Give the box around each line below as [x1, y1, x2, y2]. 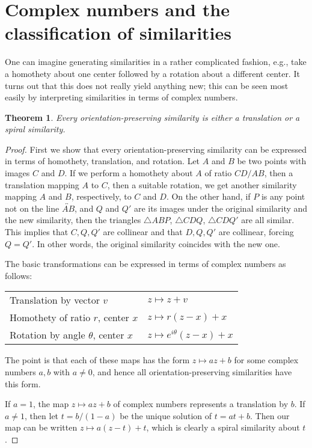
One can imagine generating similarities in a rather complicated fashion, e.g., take [5, 55, 307, 68]
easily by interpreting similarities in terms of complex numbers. [5, 91, 238, 103]
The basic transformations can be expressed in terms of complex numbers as [5, 257, 286, 270]
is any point [261, 190, 305, 203]
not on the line [5, 201, 60, 214]
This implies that [5, 226, 69, 238]
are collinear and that [103, 226, 183, 238]
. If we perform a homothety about [64, 167, 193, 179]
